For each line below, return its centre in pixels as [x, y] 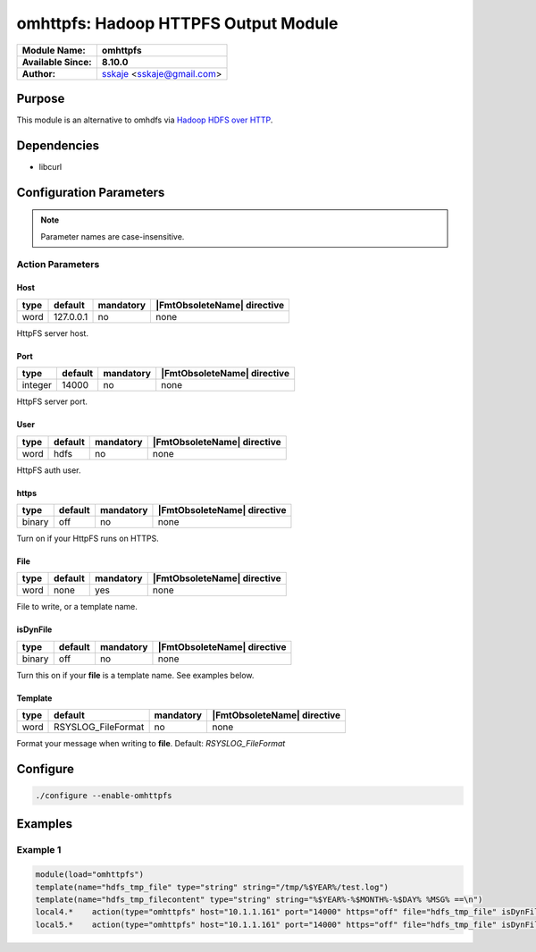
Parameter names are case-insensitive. [113, 236]
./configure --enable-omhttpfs [104, 796]
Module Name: [54, 50]
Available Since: [57, 62]
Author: [39, 73]
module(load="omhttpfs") [90, 875]
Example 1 [39, 850]
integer [37, 385]
